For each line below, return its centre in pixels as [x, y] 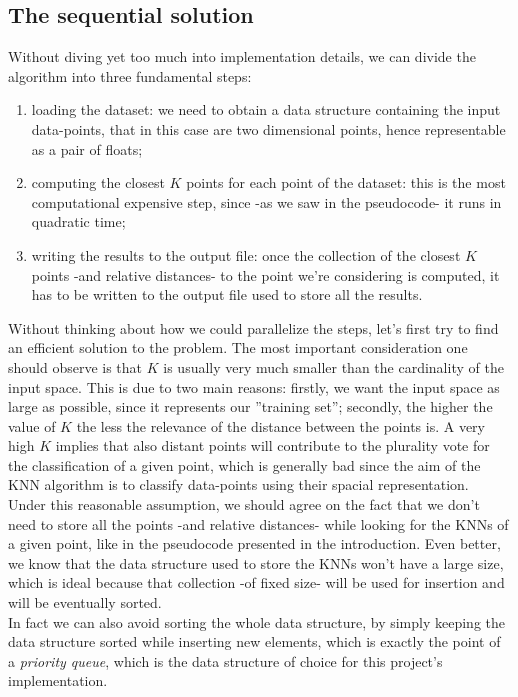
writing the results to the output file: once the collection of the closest [246, 254]
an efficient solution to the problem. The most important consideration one [238, 347]
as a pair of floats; [87, 148]
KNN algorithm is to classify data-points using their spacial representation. [238, 484]
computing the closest [98, 182]
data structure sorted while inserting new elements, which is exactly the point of [254, 641]
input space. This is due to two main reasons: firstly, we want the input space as [254, 386]
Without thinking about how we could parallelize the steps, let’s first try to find [253, 327]
